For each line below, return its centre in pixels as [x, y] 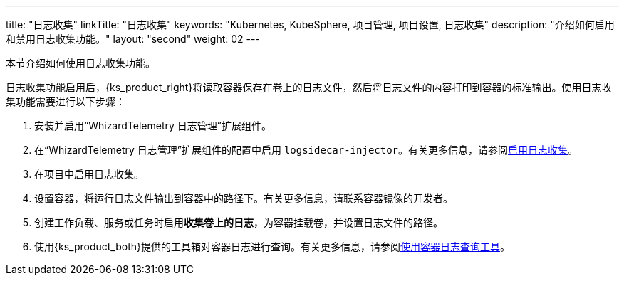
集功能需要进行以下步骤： [66, 101]
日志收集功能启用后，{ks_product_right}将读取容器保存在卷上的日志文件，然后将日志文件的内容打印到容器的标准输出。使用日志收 [309, 87]
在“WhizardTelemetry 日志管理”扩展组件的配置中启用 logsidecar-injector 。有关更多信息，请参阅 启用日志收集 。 [306, 150]
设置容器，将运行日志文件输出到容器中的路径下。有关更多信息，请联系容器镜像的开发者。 [244, 198]
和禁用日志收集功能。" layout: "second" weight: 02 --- [133, 39]
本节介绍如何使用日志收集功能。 [80, 63]
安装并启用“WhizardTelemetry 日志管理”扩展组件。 [153, 126]
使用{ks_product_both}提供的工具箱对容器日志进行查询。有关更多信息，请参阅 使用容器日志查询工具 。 [272, 246]
